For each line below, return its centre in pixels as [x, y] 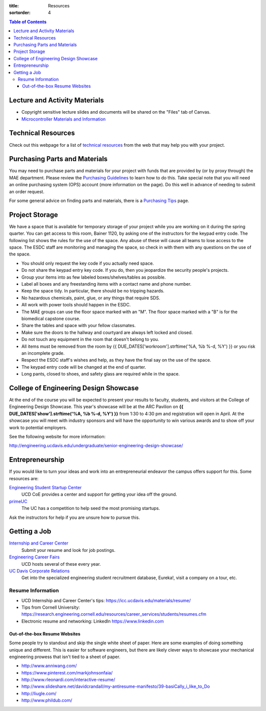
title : [14, 6]
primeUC [18, 501]
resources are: [24, 478]
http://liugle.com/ [39, 693]
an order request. [27, 191]
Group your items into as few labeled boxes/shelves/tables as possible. [94, 277]
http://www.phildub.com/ [47, 700]
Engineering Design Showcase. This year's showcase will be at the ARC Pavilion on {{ [96, 407]
